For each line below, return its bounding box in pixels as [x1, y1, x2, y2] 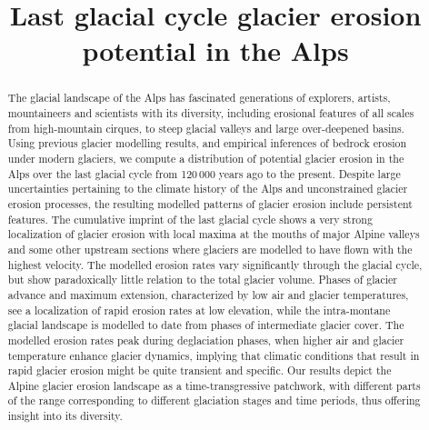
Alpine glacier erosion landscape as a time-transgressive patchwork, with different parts [7, 377, 421, 393]
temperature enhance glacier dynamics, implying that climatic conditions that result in [7, 347, 420, 363]
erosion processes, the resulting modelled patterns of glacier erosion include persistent [7, 195, 413, 211]
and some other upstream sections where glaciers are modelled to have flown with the [7, 241, 413, 256]
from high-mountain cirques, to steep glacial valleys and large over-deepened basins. [7, 120, 404, 135]
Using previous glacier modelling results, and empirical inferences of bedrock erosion [7, 135, 407, 151]
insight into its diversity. [7, 408, 123, 424]
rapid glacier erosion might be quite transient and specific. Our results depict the [7, 363, 392, 378]
